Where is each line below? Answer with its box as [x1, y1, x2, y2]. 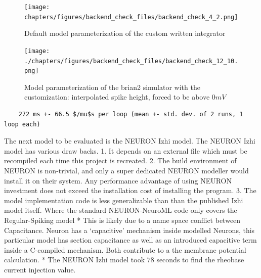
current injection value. [4, 264, 76, 274]
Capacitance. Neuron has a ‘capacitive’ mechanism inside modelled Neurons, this [4, 224, 255, 235]
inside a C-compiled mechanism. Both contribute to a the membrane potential [4, 244, 246, 255]
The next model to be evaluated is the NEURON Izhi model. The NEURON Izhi [4, 135, 255, 146]
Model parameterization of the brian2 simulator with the [24, 81, 200, 92]
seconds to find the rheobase [156, 254, 244, 265]
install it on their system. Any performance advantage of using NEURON [4, 175, 232, 186]
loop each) [4, 120, 40, 128]
